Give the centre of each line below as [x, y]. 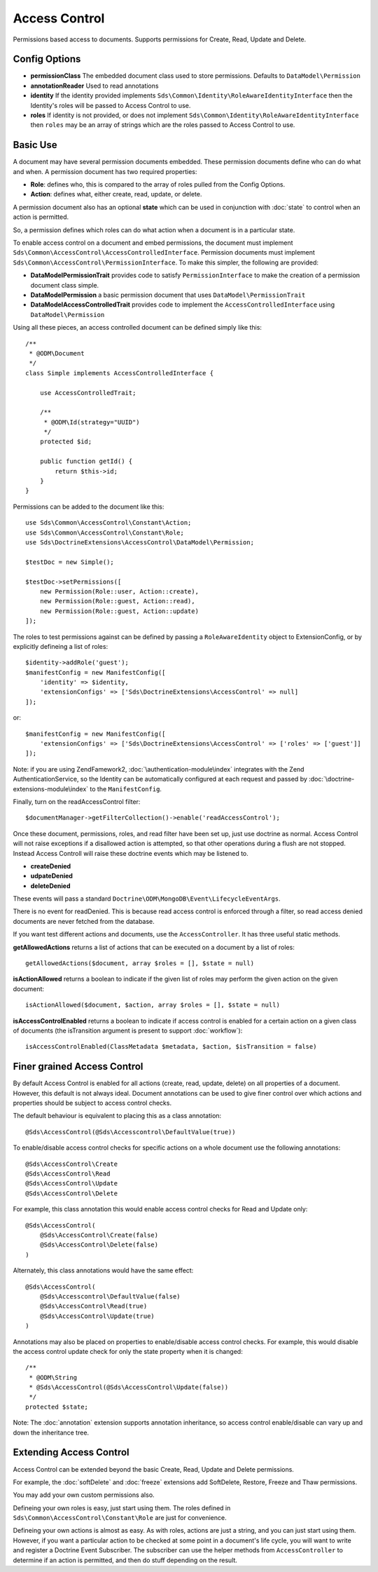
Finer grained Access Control [78, 1067]
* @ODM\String [53, 1377]
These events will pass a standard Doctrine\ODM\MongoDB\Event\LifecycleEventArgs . [147, 899]
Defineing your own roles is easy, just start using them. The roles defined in [122, 1507]
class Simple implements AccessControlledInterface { [119, 373]
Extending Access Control [71, 1452]
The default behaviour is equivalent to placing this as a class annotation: [117, 1116]
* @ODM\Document [57, 353]
